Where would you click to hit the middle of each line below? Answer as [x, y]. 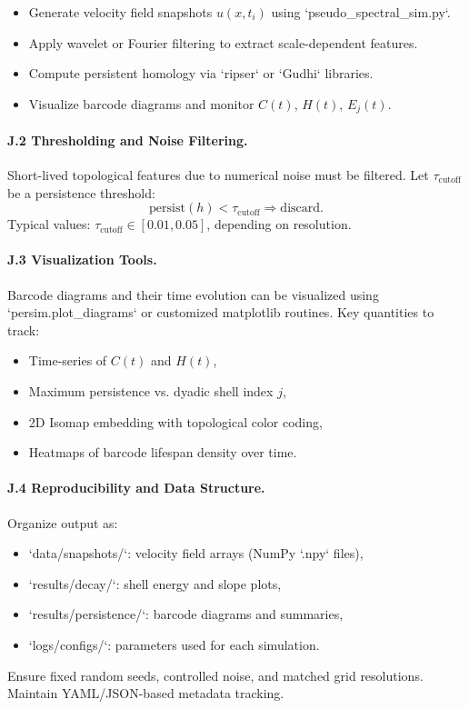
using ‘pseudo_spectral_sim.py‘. [361, 12]
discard [300, 209]
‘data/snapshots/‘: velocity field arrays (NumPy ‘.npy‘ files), [196, 553]
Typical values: [49, 224]
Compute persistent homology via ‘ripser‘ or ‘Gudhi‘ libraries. [201, 73]
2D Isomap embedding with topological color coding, [175, 421]
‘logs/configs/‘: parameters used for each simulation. [174, 644]
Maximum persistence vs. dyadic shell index [151, 390]
